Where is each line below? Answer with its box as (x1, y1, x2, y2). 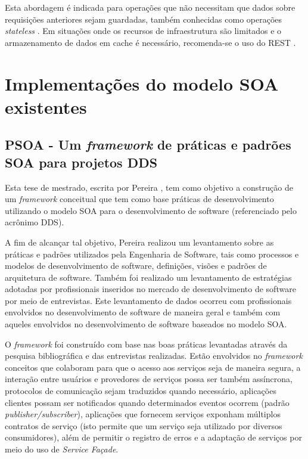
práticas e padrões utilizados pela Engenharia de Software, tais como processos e (5, 247, 299, 260)
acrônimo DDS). (5, 216, 64, 228)
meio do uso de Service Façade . (5, 443, 119, 455)
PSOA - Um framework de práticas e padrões (5, 135, 291, 154)
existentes (5, 94, 87, 119)
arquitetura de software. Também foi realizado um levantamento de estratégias (5, 271, 292, 283)
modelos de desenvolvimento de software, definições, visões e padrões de (5, 259, 267, 272)
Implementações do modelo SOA (5, 71, 279, 95)
